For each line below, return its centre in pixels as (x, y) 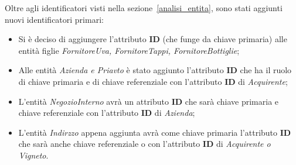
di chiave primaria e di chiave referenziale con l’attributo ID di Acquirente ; (153, 81)
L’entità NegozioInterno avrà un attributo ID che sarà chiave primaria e (149, 101)
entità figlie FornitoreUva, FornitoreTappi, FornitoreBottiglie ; (129, 50)
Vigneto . (33, 155)
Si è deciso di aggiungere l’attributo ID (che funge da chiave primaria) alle (153, 39)
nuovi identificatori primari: (54, 19)
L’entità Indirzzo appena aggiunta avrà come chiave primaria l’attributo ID (155, 132)
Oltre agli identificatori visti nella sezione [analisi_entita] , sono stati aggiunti (144, 8)
